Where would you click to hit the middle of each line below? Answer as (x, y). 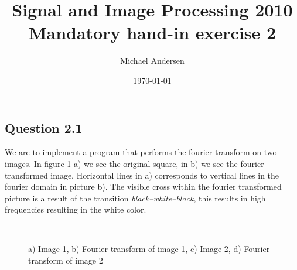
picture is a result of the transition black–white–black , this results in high (135, 198)
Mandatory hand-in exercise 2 (152, 33)
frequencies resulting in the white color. (76, 209)
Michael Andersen (152, 61)
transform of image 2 (66, 260)
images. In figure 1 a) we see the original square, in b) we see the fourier (134, 163)
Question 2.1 (44, 127)
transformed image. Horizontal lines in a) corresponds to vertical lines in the (142, 175)
